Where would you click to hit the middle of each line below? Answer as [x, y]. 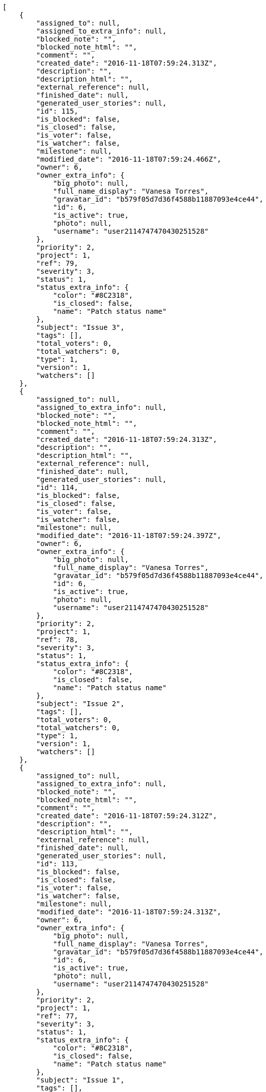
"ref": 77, [57, 1016]
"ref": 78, [57, 640]
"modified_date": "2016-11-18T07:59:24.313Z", [129, 912]
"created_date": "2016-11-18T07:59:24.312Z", [127, 816]
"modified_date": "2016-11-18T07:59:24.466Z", [129, 159]
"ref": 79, [57, 263]
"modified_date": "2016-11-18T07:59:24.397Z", [129, 535]
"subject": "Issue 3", [80, 327]
